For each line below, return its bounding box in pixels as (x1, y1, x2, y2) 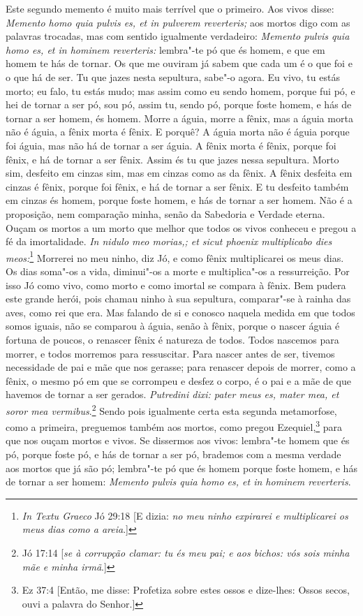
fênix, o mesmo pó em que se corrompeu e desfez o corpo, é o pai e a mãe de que (6, 373, 351, 388)
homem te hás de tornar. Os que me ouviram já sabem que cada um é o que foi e (6, 56, 353, 71)
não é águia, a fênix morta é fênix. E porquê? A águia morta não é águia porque (6, 124, 350, 139)
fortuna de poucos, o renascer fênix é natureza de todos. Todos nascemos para (6, 332, 339, 346)
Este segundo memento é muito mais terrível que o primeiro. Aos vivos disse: (6, 1, 334, 15)
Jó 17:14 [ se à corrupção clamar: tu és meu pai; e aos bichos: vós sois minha (22, 545, 350, 559)
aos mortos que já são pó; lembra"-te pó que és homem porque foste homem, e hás (6, 460, 357, 475)
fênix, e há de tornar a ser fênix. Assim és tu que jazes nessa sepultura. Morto (6, 152, 339, 166)
